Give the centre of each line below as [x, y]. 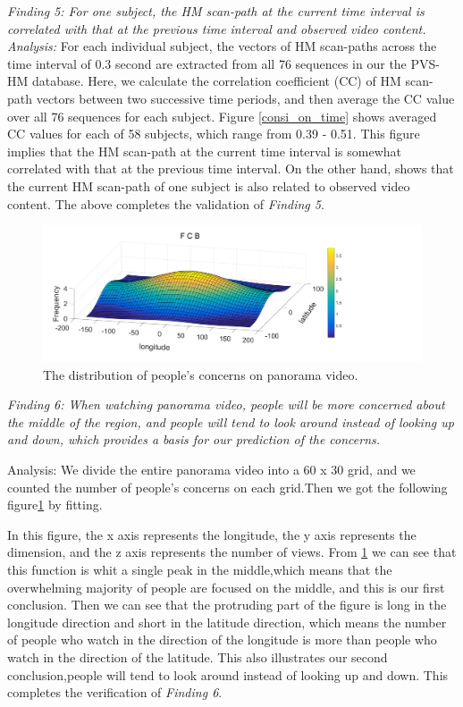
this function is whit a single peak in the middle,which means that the [200, 569]
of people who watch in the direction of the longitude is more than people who [222, 640]
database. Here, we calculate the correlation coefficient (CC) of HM [216, 81]
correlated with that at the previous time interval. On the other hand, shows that [231, 168]
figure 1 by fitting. [55, 505]
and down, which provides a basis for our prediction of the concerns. [194, 439]
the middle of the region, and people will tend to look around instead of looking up [231, 421]
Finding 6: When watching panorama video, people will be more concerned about [226, 404]
